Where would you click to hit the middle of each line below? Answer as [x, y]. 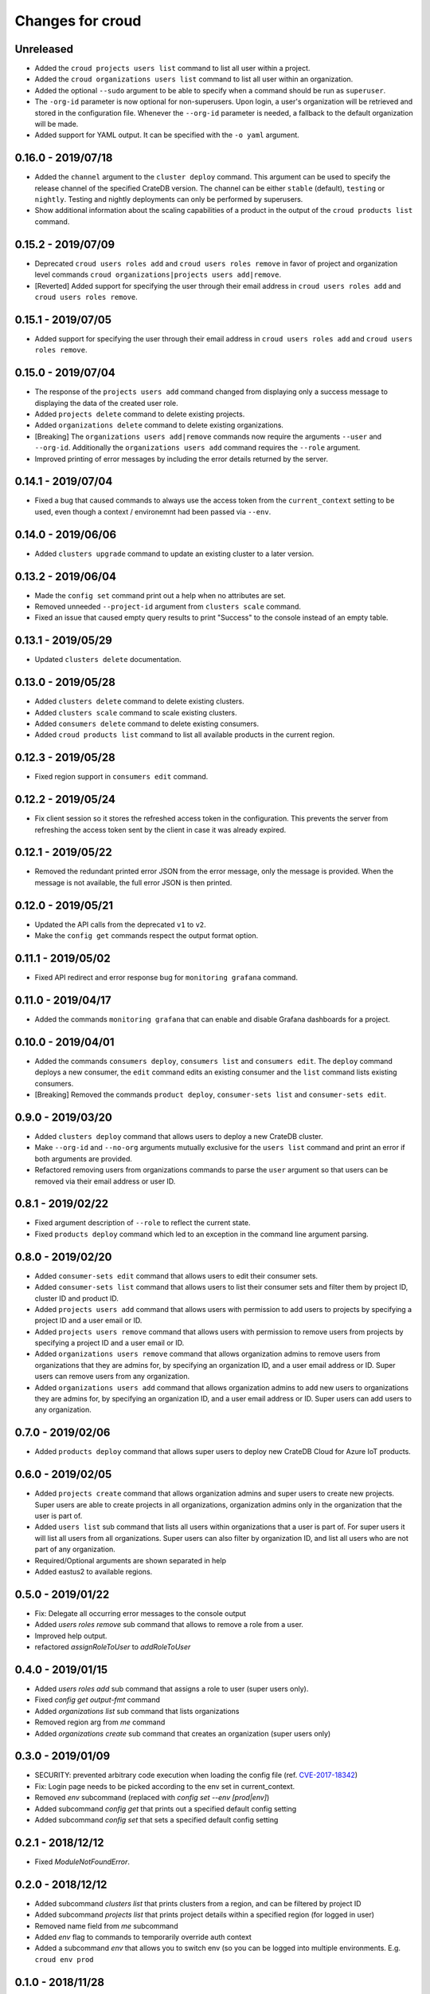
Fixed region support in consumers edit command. [121, 777]
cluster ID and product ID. [76, 1298]
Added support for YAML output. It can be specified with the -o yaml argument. [167, 135]
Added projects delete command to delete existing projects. [140, 414]
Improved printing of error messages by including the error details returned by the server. [181, 459]
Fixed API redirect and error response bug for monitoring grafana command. [166, 978]
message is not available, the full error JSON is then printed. [133, 882]
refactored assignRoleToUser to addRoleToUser [113, 1647]
